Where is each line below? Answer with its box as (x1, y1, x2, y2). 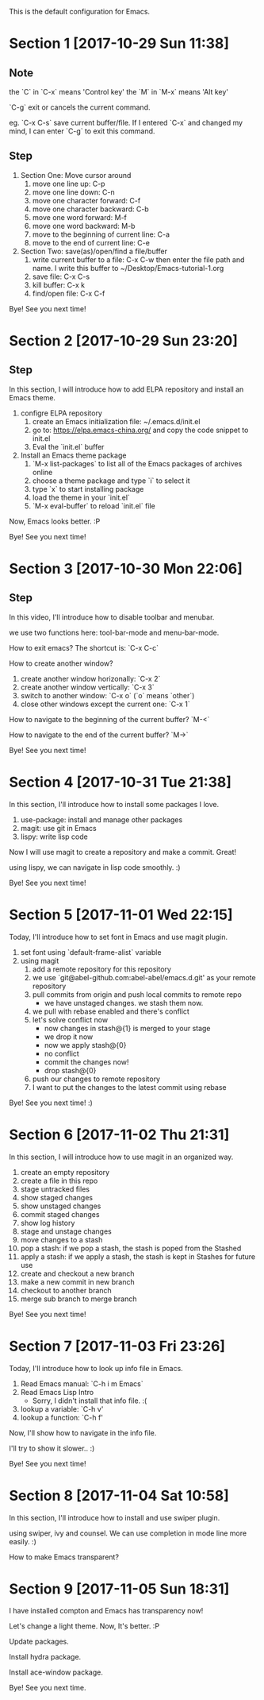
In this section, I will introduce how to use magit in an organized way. (9, 1152, 234, 1161)
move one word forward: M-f (32, 212, 128, 222)
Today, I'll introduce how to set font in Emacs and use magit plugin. (9, 932, 228, 941)
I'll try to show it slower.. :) (9, 1443, 95, 1453)
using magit (20, 956, 59, 965)
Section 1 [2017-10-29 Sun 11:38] (9, 35, 229, 52)
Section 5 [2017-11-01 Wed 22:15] (9, 906, 233, 924)
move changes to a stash (20, 1234, 103, 1244)
